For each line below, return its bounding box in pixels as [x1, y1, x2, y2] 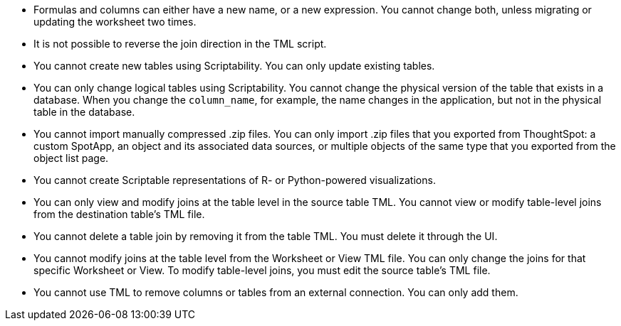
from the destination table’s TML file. [33, 208, 205, 220]
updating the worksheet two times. [33, 16, 197, 28]
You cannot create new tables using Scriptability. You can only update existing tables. [33, 60, 435, 72]
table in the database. [33, 106, 135, 118]
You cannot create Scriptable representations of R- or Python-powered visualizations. [33, 174, 436, 186]
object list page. [33, 152, 109, 164]
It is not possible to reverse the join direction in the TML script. [33, 38, 327, 50]
